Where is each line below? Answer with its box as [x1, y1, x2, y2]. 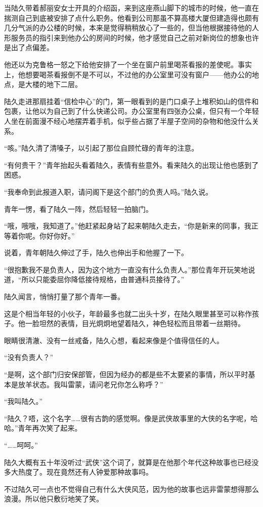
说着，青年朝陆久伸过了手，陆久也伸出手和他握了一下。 [4, 247, 188, 258]
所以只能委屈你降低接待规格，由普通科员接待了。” [21, 274, 185, 285]
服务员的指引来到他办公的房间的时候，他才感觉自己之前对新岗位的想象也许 [11, 32, 259, 42]
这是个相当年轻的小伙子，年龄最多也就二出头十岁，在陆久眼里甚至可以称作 [4, 308, 252, 318]
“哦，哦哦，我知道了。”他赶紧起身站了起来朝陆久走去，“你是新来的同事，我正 [4, 220, 258, 231]
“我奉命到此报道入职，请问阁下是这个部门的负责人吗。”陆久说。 [4, 186, 213, 197]
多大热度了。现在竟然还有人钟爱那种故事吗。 [4, 467, 153, 477]
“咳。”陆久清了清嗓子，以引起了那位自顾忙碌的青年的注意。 [4, 143, 199, 153]
